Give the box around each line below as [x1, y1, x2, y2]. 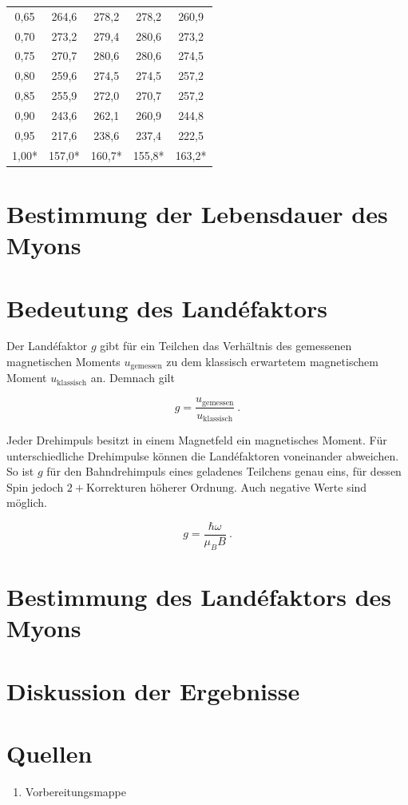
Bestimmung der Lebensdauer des [6, 197, 388, 229]
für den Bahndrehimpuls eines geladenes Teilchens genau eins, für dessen [46, 463, 402, 480]
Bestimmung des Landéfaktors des [6, 580, 391, 613]
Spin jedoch [6, 478, 64, 495]
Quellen [6, 736, 93, 769]
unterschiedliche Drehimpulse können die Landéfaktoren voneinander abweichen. [6, 447, 399, 464]
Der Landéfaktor [6, 337, 88, 354]
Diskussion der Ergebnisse [6, 674, 300, 707]
